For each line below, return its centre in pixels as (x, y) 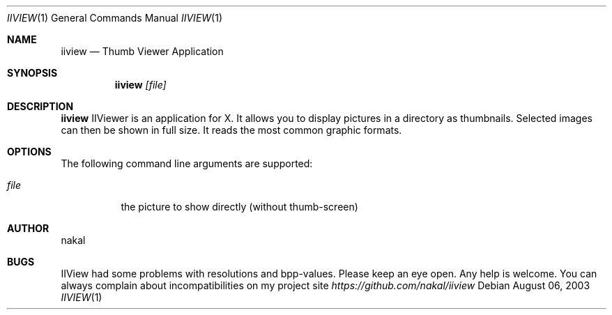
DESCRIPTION (40, 106)
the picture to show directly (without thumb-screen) (239, 207)
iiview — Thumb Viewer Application (142, 51)
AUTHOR (28, 228)
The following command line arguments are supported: (187, 163)
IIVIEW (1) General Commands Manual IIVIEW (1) (115, 18)
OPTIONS (29, 152)
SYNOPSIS (32, 73)
